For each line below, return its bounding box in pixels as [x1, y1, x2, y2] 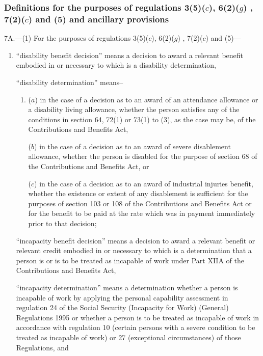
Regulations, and [16, 342, 69, 352]
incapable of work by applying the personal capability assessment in [16, 292, 228, 303]
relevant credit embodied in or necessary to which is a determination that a [16, 245, 252, 256]
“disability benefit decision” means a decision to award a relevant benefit [16, 49, 244, 60]
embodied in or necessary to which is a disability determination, [16, 60, 216, 70]
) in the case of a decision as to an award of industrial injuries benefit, [34, 178, 253, 188]
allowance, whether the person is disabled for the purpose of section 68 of [28, 151, 257, 161]
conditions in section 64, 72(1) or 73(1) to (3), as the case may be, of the [28, 114, 256, 124]
